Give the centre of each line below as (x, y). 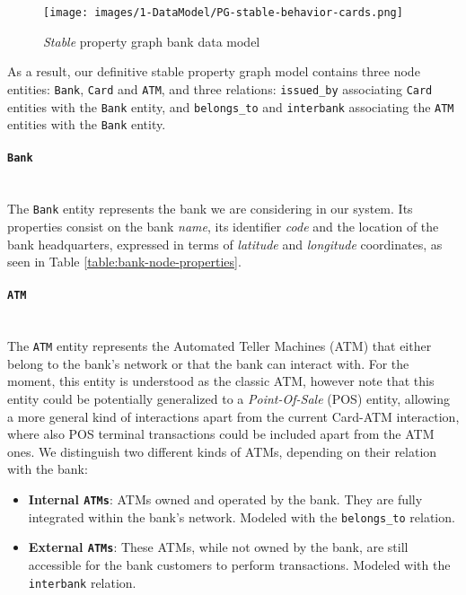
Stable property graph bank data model (152, 41)
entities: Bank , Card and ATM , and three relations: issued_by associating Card (220, 88)
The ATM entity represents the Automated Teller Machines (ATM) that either (220, 346)
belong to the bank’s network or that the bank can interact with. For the (208, 363)
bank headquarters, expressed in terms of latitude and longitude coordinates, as (225, 244)
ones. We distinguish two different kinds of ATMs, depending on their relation (222, 451)
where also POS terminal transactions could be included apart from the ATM (221, 434)
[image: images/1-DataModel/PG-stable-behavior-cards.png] (223, 13)
